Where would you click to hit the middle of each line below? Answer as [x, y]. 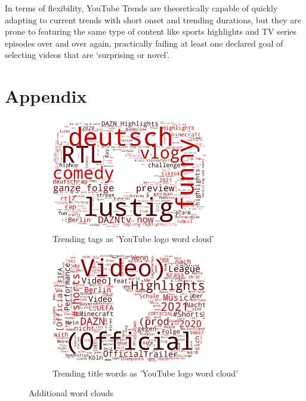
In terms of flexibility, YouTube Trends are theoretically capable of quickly [141, 8]
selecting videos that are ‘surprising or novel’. [87, 55]
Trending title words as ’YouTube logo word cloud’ [146, 373]
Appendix [46, 96]
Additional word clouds [71, 393]
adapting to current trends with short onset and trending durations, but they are [153, 19]
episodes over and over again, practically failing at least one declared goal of [144, 43]
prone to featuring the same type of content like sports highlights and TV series [151, 31]
